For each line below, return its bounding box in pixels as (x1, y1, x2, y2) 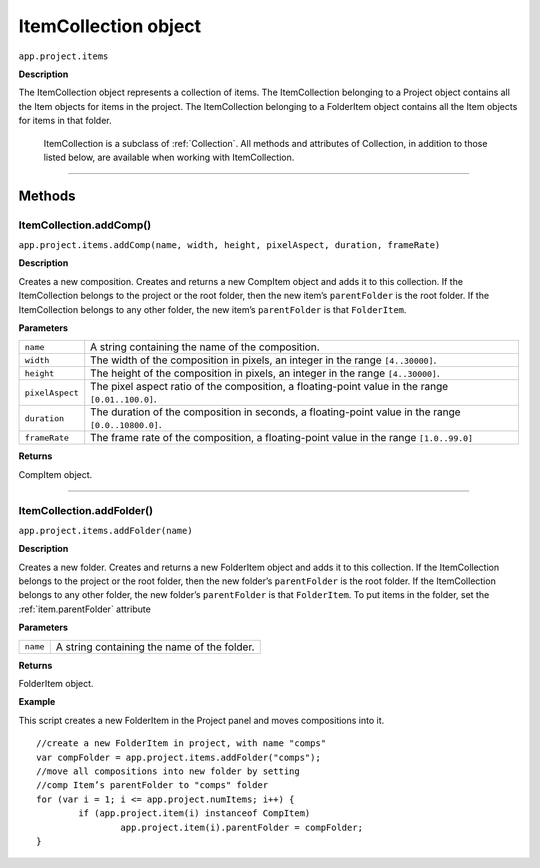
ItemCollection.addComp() (18, 218, 152, 232)
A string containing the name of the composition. (90, 340, 320, 354)
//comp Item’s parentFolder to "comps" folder (36, 780, 269, 791)
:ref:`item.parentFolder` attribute (18, 603, 152, 615)
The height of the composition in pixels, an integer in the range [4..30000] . (90, 366, 440, 380)
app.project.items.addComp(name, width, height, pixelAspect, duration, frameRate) (18, 240, 441, 251)
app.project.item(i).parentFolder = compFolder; (120, 821, 364, 833)
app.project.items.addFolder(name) (18, 525, 194, 536)
